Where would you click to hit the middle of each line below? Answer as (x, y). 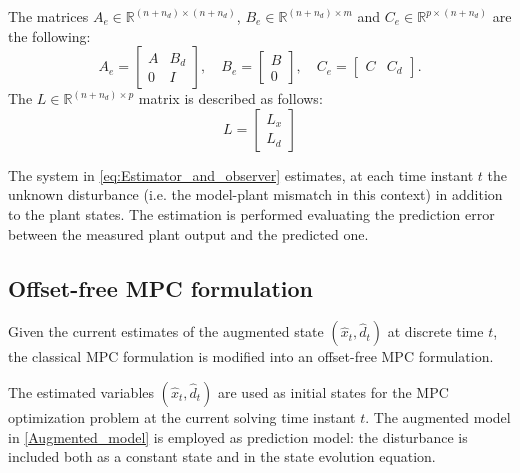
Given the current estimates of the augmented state (166, 331)
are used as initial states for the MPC (333, 391)
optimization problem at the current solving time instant (182, 416)
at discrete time (435, 331)
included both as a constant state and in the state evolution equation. (222, 456)
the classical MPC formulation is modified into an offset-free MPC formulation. (251, 356)
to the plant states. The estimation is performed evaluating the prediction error (251, 213)
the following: (49, 35)
